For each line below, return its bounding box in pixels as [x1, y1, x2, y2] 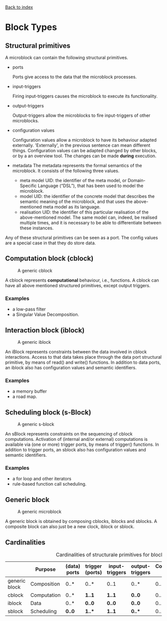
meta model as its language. [43, 204, 101, 209]
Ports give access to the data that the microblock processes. [12, 74, 137, 80]
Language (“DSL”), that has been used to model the [38, 183, 144, 189]
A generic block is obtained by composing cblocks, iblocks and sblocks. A [5, 518, 158, 524]
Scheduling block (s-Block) [5, 408, 91, 416]
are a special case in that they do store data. [5, 240, 96, 246]
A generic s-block [17, 421, 55, 427]
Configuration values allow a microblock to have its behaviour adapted [12, 137, 157, 143]
